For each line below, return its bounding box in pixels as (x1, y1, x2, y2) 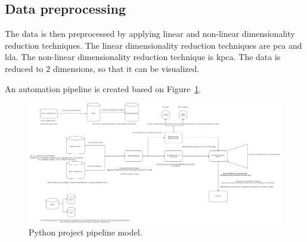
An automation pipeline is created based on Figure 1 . (5, 82, 201, 95)
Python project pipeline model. (29, 226, 142, 238)
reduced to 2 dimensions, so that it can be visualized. (5, 62, 200, 74)
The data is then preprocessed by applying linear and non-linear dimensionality (5, 27, 295, 40)
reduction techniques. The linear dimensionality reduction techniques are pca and (5, 39, 302, 51)
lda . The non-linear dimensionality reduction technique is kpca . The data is (5, 51, 281, 63)
